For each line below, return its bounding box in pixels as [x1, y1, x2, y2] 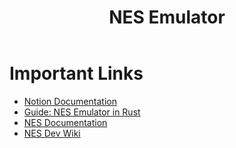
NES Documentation [23, 116, 108, 128]
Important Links [9, 62, 144, 85]
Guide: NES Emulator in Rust [23, 106, 141, 118]
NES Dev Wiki [23, 127, 81, 139]
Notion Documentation [23, 95, 117, 107]
